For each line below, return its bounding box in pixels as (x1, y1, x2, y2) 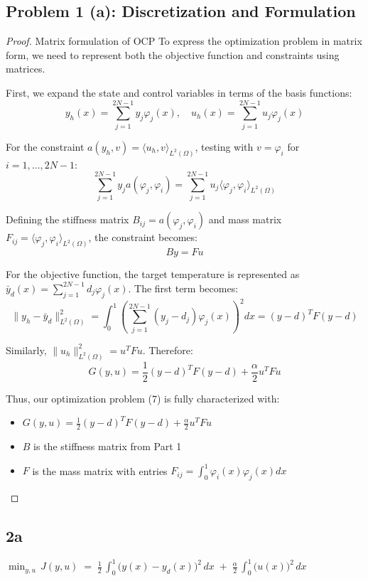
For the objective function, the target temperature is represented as (6, 267, 300, 282)
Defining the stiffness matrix (6, 212, 129, 227)
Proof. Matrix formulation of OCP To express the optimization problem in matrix (6, 33, 362, 48)
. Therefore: (142, 342, 193, 357)
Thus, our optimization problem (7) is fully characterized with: (6, 390, 280, 405)
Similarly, (6, 342, 47, 357)
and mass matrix (208, 212, 282, 227)
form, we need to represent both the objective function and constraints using (6, 47, 340, 62)
